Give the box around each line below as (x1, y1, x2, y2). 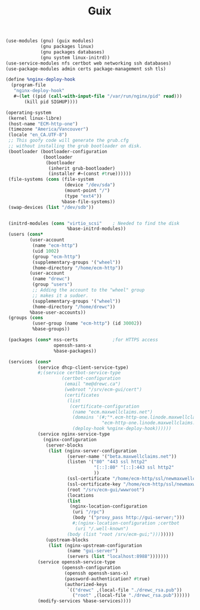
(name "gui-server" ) (67, 548, 118, 554)
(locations (67, 492, 94, 498)
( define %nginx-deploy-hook (5, 77, 76, 83)
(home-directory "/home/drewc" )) (32, 304, 116, 309)
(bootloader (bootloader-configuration (8, 148, 108, 154)
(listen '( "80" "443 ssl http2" (67, 459, 147, 465)
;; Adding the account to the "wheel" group (32, 287, 145, 293)
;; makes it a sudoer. (32, 292, 89, 299)
